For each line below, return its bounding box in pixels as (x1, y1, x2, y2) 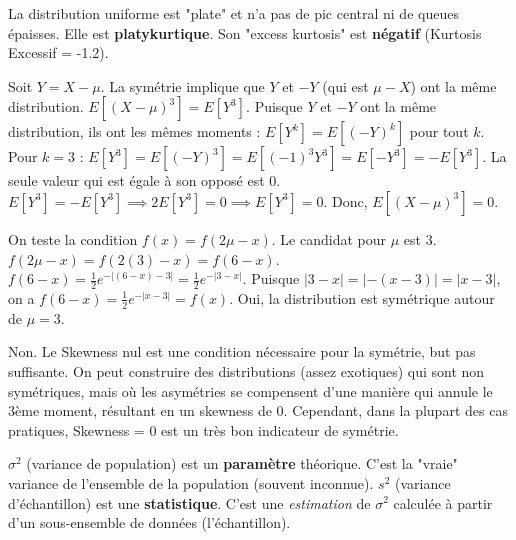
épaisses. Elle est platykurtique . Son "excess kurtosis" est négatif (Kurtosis (8, 22, 482, 43)
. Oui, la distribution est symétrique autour (229, 287, 495, 308)
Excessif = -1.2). (8, 42, 109, 63)
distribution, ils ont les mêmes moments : (8, 121, 261, 142)
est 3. (403, 228, 437, 249)
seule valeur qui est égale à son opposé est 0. (8, 170, 281, 191)
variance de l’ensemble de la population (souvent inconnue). (8, 472, 374, 493)
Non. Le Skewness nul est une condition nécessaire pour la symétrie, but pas (8, 341, 476, 362)
